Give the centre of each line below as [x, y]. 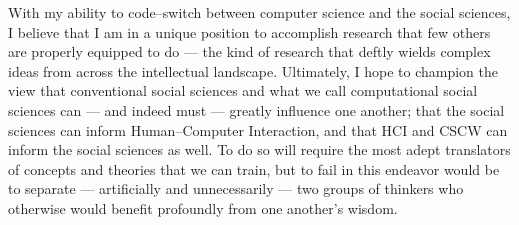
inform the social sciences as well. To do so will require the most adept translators [259, 149]
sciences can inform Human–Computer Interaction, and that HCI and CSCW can [258, 129]
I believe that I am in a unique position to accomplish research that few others [249, 31]
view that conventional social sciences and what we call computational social [243, 90]
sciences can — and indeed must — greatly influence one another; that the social [256, 109]
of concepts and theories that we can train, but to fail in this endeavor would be [254, 168]
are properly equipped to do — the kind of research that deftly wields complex [249, 51]
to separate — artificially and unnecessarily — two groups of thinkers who [236, 188]
